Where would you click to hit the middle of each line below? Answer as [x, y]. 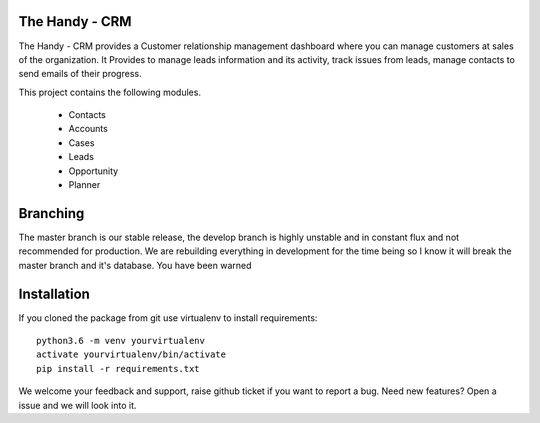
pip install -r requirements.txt [118, 368]
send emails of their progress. [80, 74]
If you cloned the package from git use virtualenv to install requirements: [168, 317]
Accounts [88, 129]
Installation [54, 293]
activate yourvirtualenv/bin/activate [131, 354]
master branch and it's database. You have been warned [135, 265]
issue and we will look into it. [77, 405]
